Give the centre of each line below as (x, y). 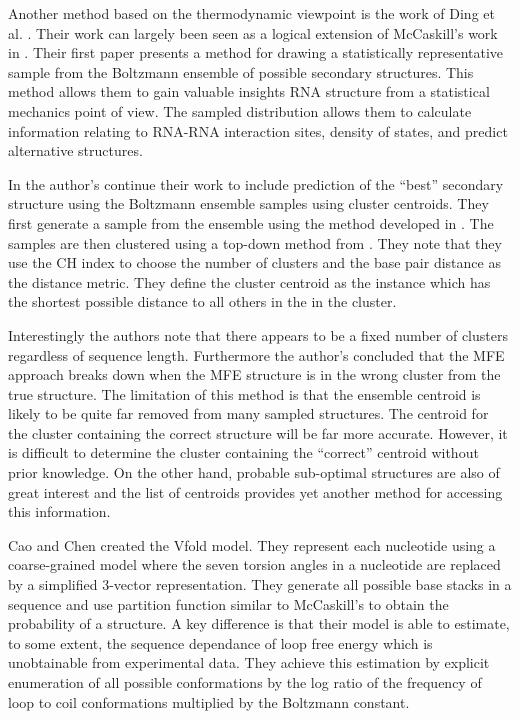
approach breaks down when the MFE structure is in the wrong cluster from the (254, 374)
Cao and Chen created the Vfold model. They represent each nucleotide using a (252, 544)
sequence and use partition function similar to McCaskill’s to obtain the (228, 603)
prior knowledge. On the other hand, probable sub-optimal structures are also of (254, 472)
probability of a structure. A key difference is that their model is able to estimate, (259, 623)
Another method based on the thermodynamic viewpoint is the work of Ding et (251, 13)
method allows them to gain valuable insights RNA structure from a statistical (249, 91)
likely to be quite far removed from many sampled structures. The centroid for (248, 413)
